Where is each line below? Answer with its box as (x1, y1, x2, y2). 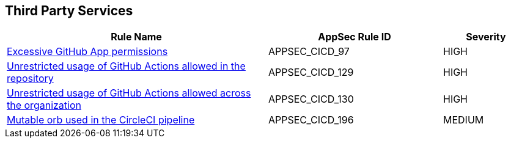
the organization (7, 99, 81, 112)
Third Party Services (5, 3, 133, 18)
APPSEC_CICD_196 (268, 114, 354, 127)
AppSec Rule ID (318, 31, 391, 43)
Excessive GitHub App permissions (7, 45, 168, 58)
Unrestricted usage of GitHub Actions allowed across (7, 87, 251, 100)
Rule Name (111, 31, 162, 43)
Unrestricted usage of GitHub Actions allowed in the (7, 60, 246, 73)
